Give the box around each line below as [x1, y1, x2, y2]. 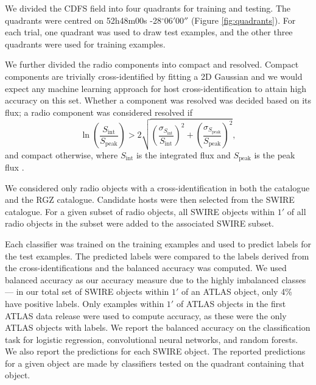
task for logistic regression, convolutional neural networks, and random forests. [5, 333, 298, 345]
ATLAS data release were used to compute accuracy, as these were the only [5, 309, 287, 322]
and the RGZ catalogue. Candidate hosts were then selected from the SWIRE [5, 193, 295, 206]
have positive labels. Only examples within [5, 297, 164, 309]
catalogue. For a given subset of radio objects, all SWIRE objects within [5, 205, 275, 217]
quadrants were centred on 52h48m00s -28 [5, 13, 161, 26]
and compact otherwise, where [5, 148, 118, 161]
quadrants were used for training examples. [5, 37, 166, 50]
